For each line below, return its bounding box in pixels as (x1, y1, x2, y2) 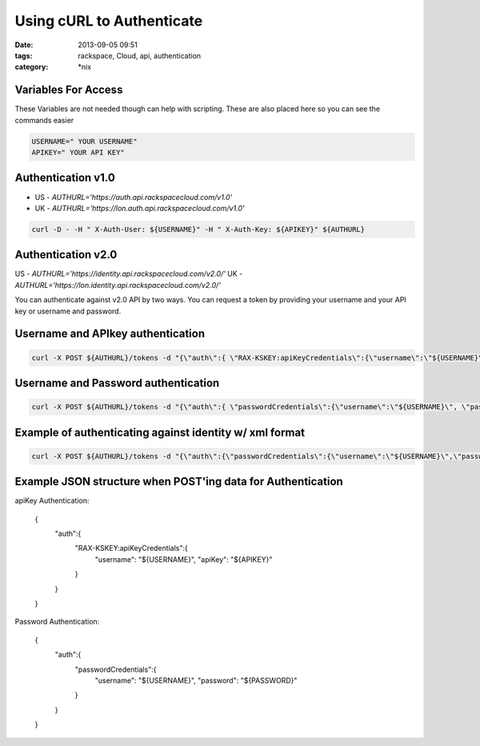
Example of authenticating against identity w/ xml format (14, 425, 306, 439)
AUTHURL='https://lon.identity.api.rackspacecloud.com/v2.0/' (14, 280, 222, 289)
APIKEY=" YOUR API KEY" (31, 148, 126, 157)
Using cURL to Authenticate (14, 12, 203, 30)
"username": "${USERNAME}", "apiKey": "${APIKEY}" (94, 554, 273, 564)
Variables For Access (14, 83, 123, 97)
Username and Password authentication (14, 376, 220, 389)
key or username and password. (14, 306, 122, 316)
